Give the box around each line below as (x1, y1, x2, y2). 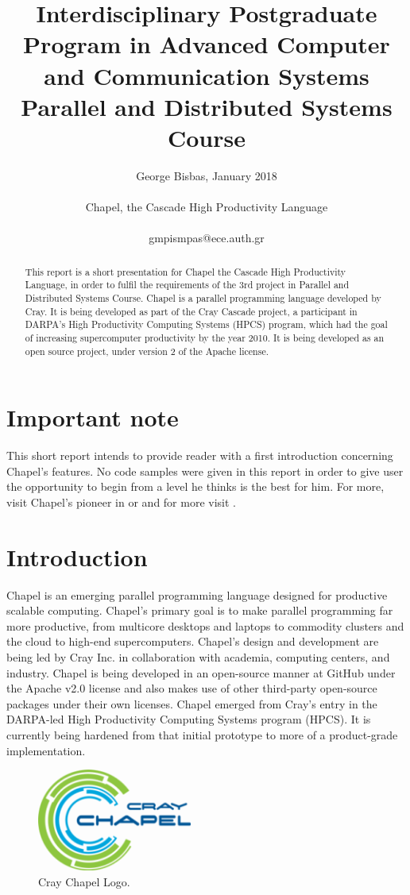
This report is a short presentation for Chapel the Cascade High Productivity (25, 264, 346, 278)
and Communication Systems (44, 59, 369, 91)
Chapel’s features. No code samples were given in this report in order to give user (6, 462, 404, 479)
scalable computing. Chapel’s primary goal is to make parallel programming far (6, 602, 393, 619)
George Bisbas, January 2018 (136, 167, 277, 183)
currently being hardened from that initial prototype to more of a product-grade (6, 727, 398, 743)
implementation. (6, 742, 86, 758)
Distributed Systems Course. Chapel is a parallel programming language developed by (25, 291, 381, 304)
